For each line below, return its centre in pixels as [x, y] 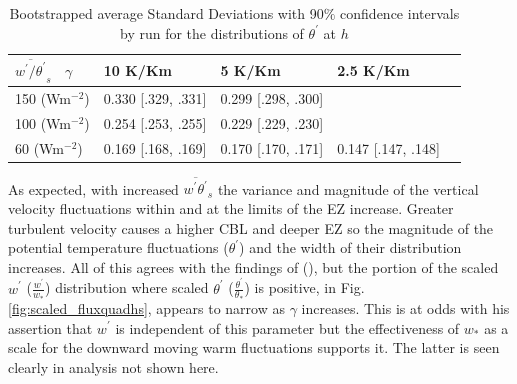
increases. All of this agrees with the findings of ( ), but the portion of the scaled [253, 266]
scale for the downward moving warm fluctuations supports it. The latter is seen [254, 347]
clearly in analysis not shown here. [113, 366]
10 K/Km [137, 69]
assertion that [50, 327]
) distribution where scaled [127, 287]
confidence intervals [400, 13]
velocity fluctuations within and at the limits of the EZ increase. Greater [231, 208]
